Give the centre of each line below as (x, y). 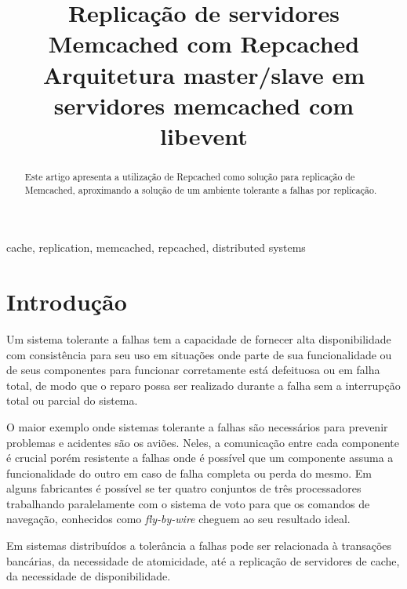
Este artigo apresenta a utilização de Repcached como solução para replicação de (190, 176)
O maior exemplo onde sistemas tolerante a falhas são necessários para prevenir (197, 426)
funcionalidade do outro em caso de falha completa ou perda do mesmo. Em (189, 473)
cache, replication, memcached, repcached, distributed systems (156, 247)
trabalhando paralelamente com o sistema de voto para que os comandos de (188, 503)
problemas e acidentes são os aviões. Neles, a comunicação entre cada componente (203, 442)
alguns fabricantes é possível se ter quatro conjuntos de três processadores (184, 488)
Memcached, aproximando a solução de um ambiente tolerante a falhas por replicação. (201, 189)
